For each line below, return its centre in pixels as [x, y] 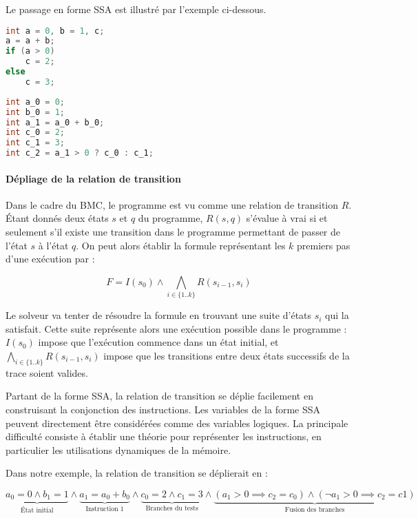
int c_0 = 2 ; [35, 133]
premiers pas [324, 245]
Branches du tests [172, 509]
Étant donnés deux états [57, 218]
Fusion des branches [315, 509]
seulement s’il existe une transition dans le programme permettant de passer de [173, 232]
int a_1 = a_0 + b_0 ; [55, 122]
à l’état [53, 245]
